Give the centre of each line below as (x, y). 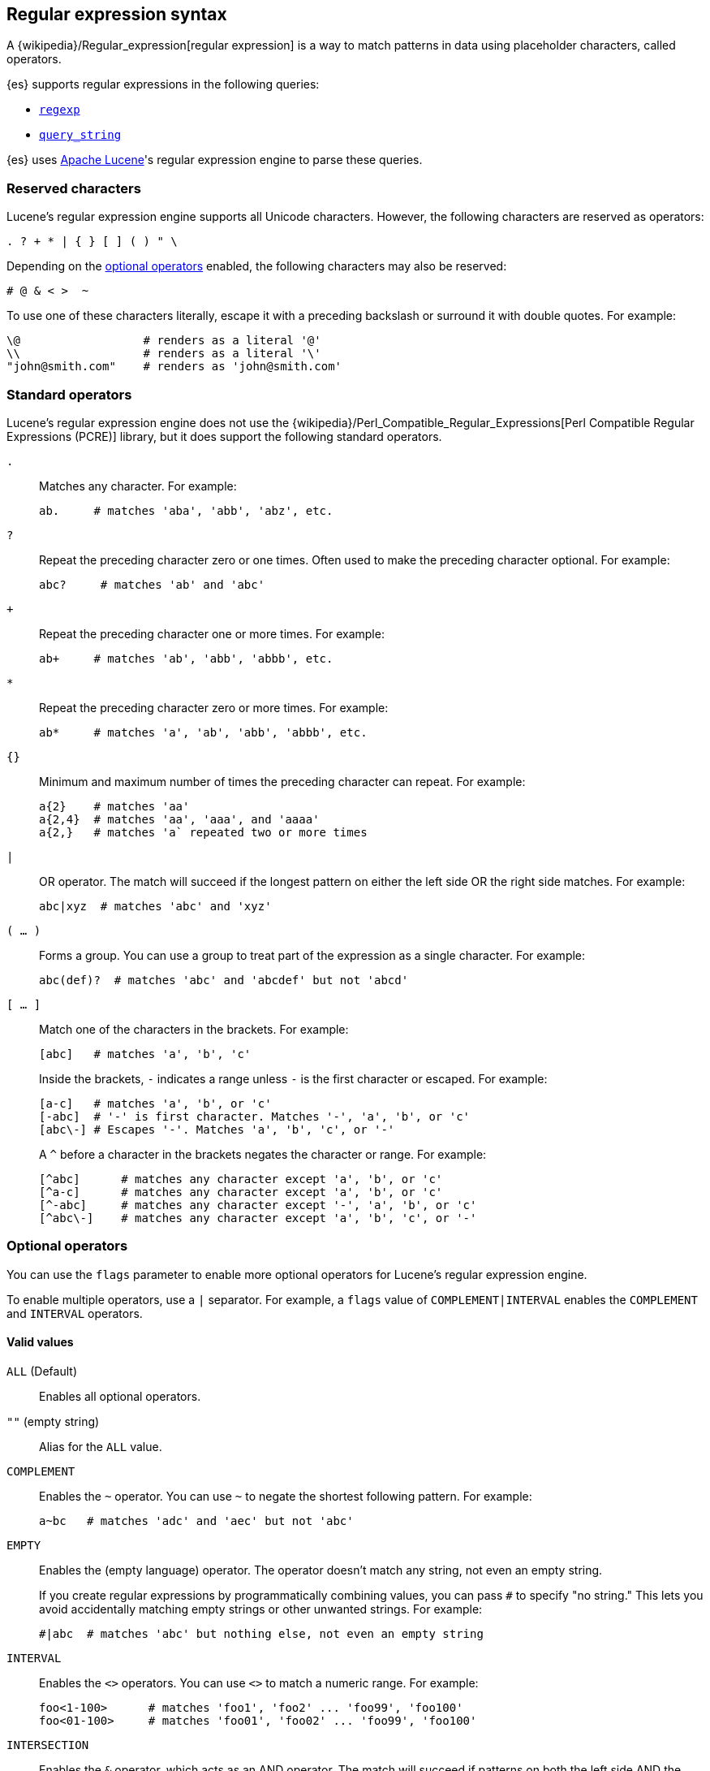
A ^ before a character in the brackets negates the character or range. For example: (263, 1154)
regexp (60, 110)
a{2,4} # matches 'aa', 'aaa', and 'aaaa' (179, 819)
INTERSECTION (48, 1745)
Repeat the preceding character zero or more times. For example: (214, 707)
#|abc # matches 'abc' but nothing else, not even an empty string (261, 1633)
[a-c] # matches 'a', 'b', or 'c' (155, 1103)
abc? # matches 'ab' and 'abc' (152, 584)
